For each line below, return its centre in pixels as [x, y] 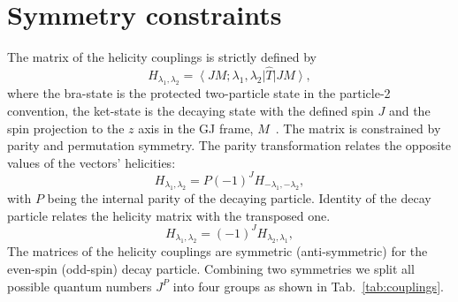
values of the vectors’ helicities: [92, 162]
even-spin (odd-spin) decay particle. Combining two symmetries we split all [211, 268]
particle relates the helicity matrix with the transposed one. [169, 215]
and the [409, 110]
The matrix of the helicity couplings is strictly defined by [162, 57]
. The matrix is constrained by [358, 128]
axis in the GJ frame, [196, 128]
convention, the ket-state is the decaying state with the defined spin [191, 110]
